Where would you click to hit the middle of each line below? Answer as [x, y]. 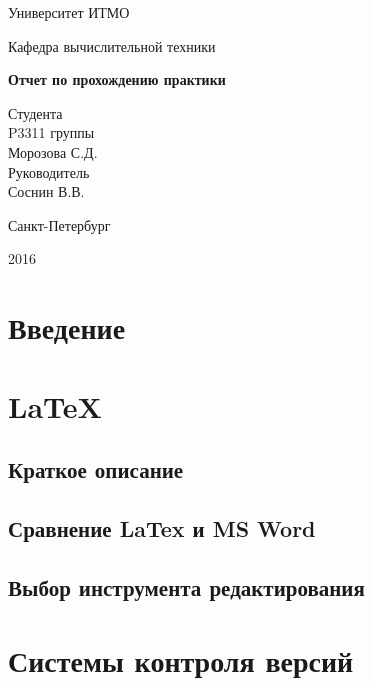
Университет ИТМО [69, 12]
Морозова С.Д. [53, 151]
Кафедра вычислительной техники [112, 45]
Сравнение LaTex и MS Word [162, 527]
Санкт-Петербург [59, 224]
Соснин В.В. [46, 191]
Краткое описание [96, 469]
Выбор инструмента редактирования [186, 586]
